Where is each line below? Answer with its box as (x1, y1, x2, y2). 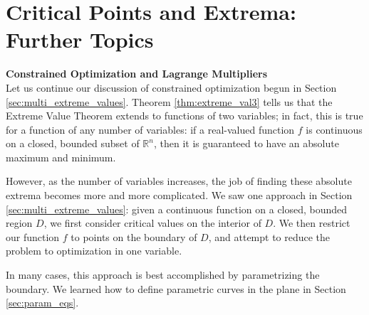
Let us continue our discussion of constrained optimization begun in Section (6, 80, 337, 95)
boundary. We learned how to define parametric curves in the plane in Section (6, 281, 346, 296)
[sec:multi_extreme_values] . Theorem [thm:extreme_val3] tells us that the (6, 94, 333, 109)
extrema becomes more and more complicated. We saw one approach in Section (6, 188, 353, 203)
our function (6, 229, 60, 244)
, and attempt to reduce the (208, 229, 331, 244)
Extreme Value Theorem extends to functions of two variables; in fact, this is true (6, 108, 363, 123)
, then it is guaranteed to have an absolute (153, 136, 339, 151)
